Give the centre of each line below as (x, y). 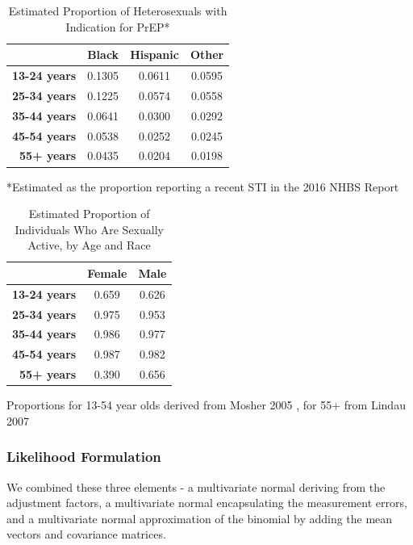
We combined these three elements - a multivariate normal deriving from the (196, 486)
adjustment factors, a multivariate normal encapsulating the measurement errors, (207, 503)
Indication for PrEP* (118, 26)
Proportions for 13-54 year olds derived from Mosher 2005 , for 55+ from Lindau (206, 405)
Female (107, 272)
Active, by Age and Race (89, 245)
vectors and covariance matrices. (86, 534)
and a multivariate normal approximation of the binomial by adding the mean (200, 518)
